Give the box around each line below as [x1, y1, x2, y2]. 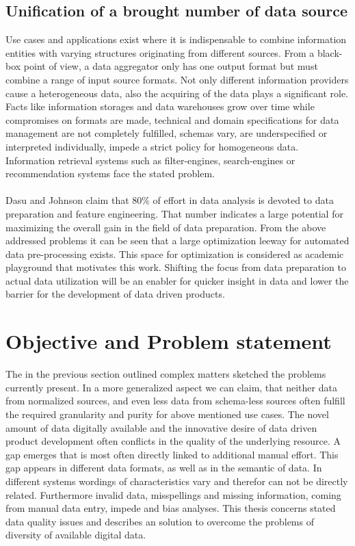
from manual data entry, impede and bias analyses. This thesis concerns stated [5, 501, 336, 515]
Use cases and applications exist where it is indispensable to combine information [5, 32, 347, 47]
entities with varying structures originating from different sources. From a [5, 45, 315, 60]
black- [317, 45, 343, 60]
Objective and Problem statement [5, 327, 332, 355]
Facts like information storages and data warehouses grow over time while [5, 99, 315, 114]
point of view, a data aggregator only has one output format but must [23, 59, 318, 73]
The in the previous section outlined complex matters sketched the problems [5, 367, 326, 381]
